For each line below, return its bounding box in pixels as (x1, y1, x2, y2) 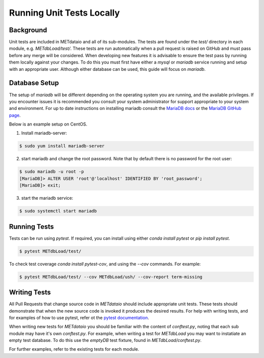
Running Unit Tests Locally (9, 7, 120, 18)
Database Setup (9, 79, 59, 87)
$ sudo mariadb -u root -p (19, 169, 84, 174)
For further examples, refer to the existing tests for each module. (9, 346, 139, 352)
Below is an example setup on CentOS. (9, 121, 88, 127)
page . (9, 112, 21, 118)
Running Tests (9, 222, 54, 231)
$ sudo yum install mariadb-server (19, 143, 105, 149)
